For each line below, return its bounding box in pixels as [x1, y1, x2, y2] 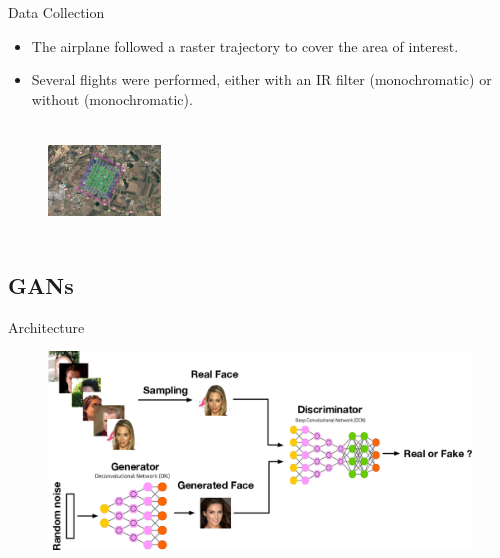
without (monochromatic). [31, 88, 193, 109]
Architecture [8, 316, 85, 337]
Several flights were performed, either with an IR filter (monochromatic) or [31, 69, 492, 90]
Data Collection [8, 2, 105, 22]
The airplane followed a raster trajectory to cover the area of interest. [31, 35, 459, 56]
